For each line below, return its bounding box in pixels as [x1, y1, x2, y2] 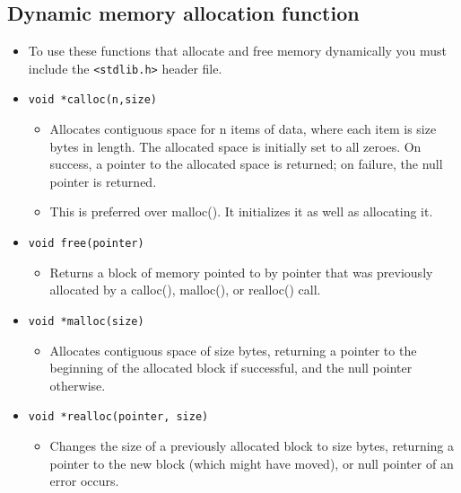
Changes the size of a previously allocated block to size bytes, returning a [49, 436, 455, 455]
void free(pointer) [28, 237, 144, 251]
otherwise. [49, 375, 106, 394]
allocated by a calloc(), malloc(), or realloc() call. [49, 280, 321, 299]
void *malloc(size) [28, 314, 144, 328]
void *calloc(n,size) [28, 93, 157, 107]
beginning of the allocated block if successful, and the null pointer [49, 358, 413, 377]
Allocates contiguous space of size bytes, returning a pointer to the [49, 340, 417, 359]
